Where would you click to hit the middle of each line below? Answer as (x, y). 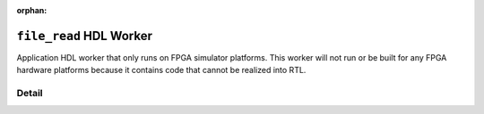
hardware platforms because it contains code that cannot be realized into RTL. (161, 70)
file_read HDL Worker (84, 36)
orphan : (32, 10)
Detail (30, 94)
